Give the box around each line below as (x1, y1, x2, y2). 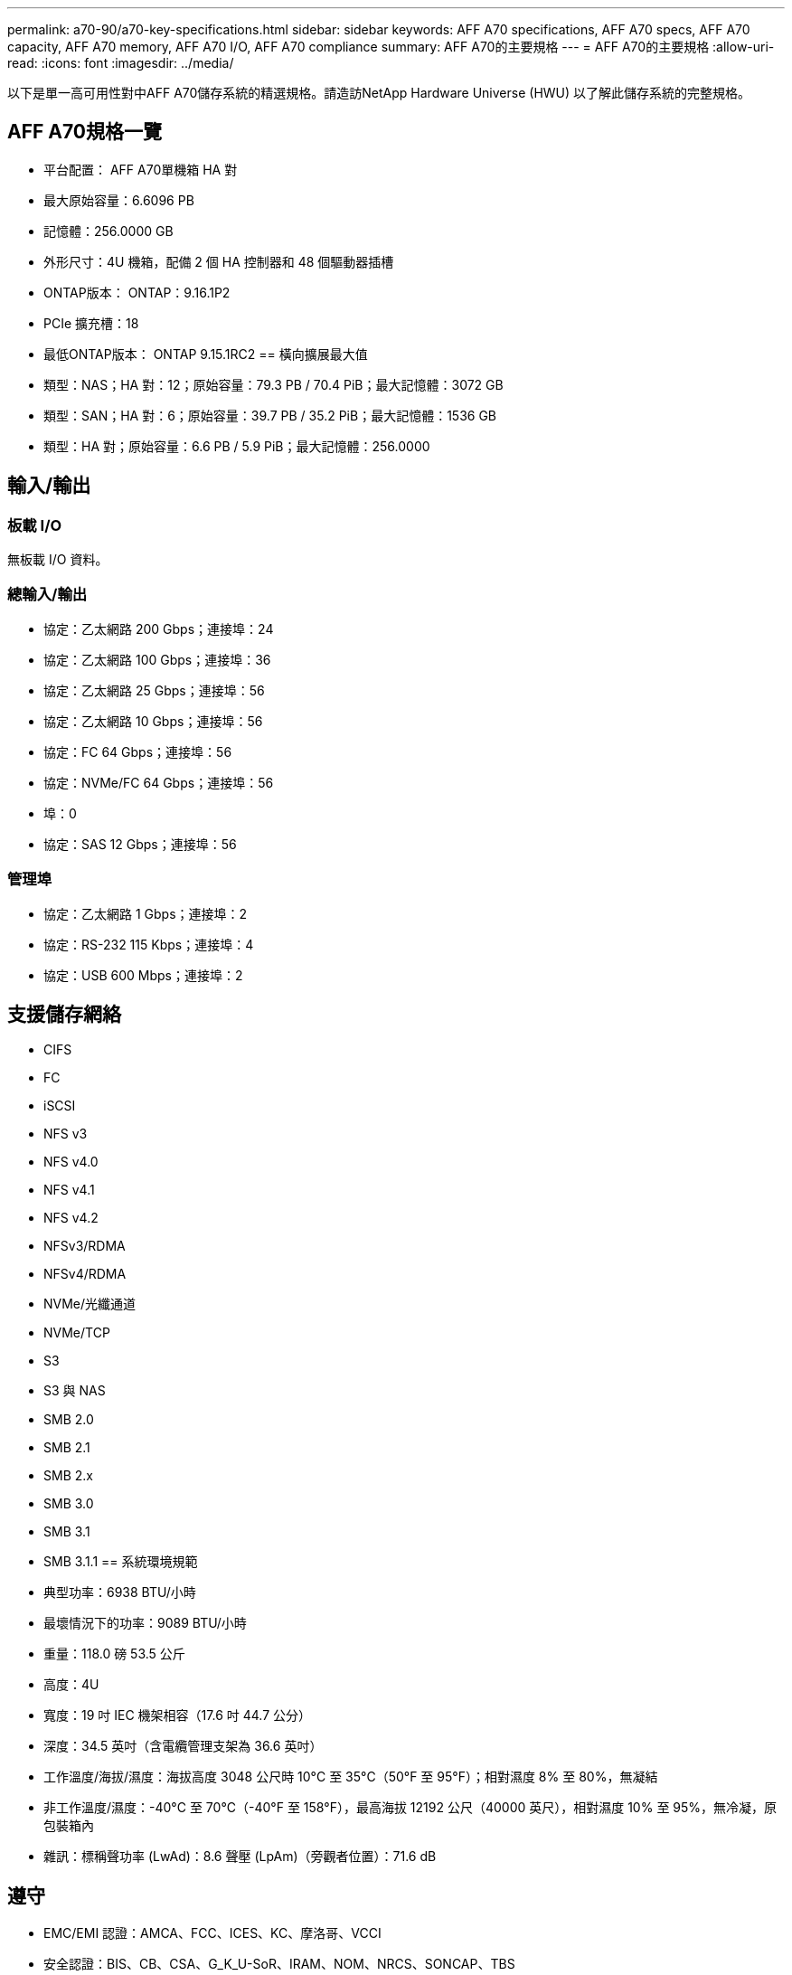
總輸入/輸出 (7, 585, 88, 604)
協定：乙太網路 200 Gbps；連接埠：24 (43, 620, 274, 637)
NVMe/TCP (43, 1325, 110, 1341)
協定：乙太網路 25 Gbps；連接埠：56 (43, 682, 265, 698)
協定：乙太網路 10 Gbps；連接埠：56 (43, 713, 263, 729)
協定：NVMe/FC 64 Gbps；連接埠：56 (43, 774, 274, 790)
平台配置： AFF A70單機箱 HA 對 (43, 161, 238, 177)
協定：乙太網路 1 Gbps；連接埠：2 (43, 905, 248, 921)
